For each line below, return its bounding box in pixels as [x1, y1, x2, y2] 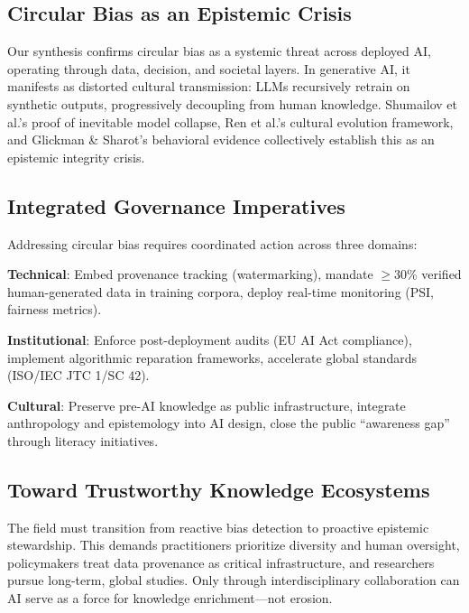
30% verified [393, 265, 462, 283]
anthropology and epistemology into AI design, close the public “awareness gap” [7, 413, 450, 432]
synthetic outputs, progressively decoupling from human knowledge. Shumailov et [7, 94, 458, 113]
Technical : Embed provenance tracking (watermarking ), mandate [7, 265, 373, 283]
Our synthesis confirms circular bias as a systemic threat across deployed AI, [7, 42, 431, 60]
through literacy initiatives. [7, 431, 159, 450]
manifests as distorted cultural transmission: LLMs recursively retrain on [7, 77, 410, 96]
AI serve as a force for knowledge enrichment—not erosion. [7, 589, 333, 608]
